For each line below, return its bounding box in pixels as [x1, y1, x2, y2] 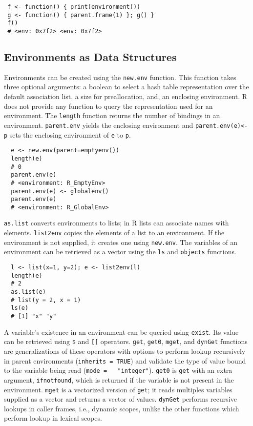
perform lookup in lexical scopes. [4, 413, 102, 423]
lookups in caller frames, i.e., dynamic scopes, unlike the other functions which [4, 403, 239, 413]
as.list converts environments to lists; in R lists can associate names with [4, 218, 229, 228]
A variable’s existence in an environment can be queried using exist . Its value [4, 326, 239, 337]
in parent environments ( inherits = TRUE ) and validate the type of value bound [4, 355, 246, 365]
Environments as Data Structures [4, 49, 177, 64]
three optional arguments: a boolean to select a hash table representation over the [4, 81, 249, 92]
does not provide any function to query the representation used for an [4, 101, 213, 111]
